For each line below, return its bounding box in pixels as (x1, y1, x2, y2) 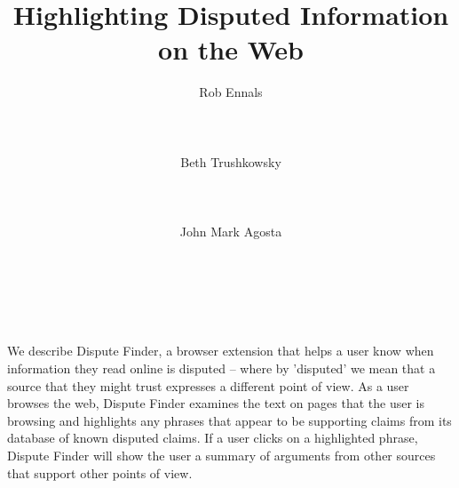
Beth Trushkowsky (180, 152, 281, 171)
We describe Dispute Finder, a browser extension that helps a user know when (7, 341, 434, 360)
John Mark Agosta (179, 222, 282, 241)
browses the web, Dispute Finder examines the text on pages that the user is (7, 394, 424, 412)
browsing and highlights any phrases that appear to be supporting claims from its (7, 411, 452, 429)
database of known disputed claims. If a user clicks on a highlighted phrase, (7, 428, 418, 447)
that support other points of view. (7, 463, 193, 482)
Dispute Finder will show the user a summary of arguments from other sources (7, 446, 436, 464)
